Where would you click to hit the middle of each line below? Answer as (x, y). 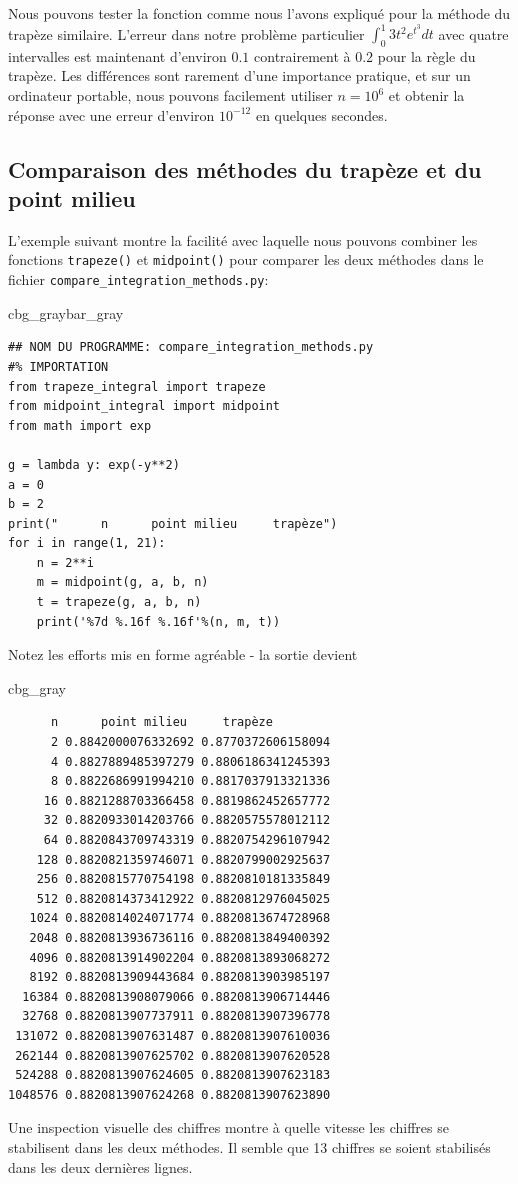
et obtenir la (426, 95)
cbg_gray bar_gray (66, 312)
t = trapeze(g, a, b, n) (119, 602)
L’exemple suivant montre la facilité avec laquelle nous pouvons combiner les (243, 239)
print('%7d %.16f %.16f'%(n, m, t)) (158, 621)
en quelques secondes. (321, 114)
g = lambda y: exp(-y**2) (94, 464)
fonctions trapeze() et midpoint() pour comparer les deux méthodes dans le (246, 259)
